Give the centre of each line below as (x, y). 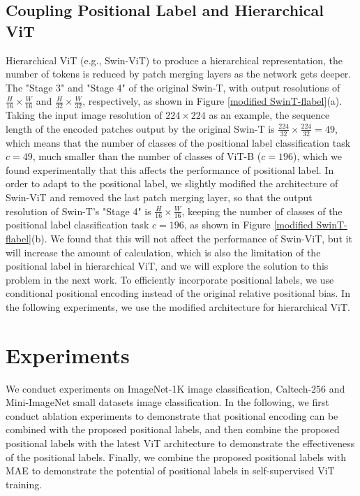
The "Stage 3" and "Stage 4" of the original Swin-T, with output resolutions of (173, 87)
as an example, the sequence (269, 115)
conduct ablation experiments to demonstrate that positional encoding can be (172, 415)
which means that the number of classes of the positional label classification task (178, 142)
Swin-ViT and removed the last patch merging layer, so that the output (159, 197)
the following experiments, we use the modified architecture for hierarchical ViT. (178, 306)
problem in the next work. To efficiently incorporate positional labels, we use (170, 279)
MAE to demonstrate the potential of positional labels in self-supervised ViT (170, 471)
